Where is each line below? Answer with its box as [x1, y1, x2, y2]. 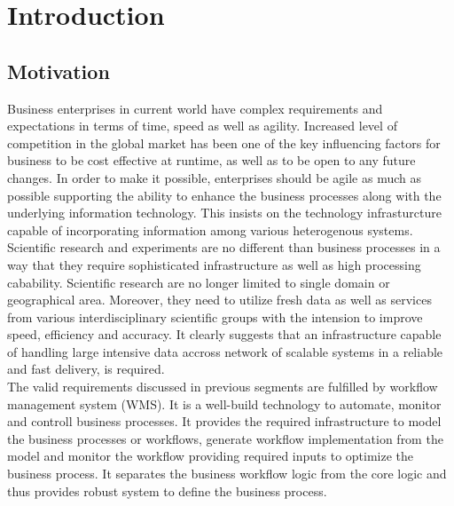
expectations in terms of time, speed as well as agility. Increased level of [7, 116, 397, 135]
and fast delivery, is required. [7, 360, 165, 378]
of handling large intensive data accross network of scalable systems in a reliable [7, 342, 443, 360]
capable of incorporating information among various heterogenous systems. [7, 220, 413, 239]
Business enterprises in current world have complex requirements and [7, 99, 383, 117]
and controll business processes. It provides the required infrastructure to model [7, 412, 442, 431]
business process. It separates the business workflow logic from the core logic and [7, 464, 447, 483]
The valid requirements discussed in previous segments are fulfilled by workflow [7, 377, 438, 396]
